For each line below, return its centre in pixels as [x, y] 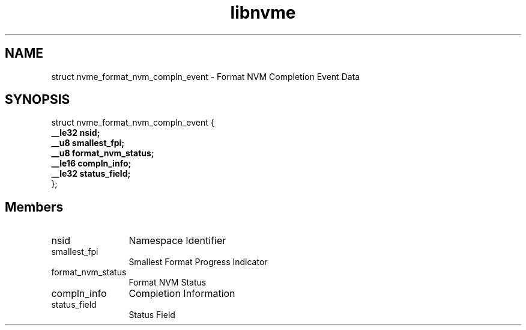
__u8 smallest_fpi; [88, 143]
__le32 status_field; [91, 174]
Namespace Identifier [177, 241]
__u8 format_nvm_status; [103, 153]
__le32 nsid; [76, 133]
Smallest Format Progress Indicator [198, 262]
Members [34, 207]
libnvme [263, 13]
